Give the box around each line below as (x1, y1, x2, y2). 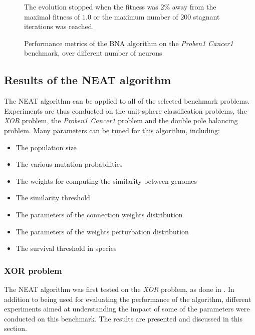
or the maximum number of (93, 11, 178, 22)
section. (4, 323, 27, 333)
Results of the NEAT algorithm (4, 72, 171, 88)
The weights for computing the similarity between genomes (16, 175, 197, 186)
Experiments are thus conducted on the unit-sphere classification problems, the (4, 105, 247, 116)
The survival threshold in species (16, 243, 117, 253)
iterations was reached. (24, 21, 94, 32)
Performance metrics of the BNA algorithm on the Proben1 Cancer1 (24, 38, 233, 48)
